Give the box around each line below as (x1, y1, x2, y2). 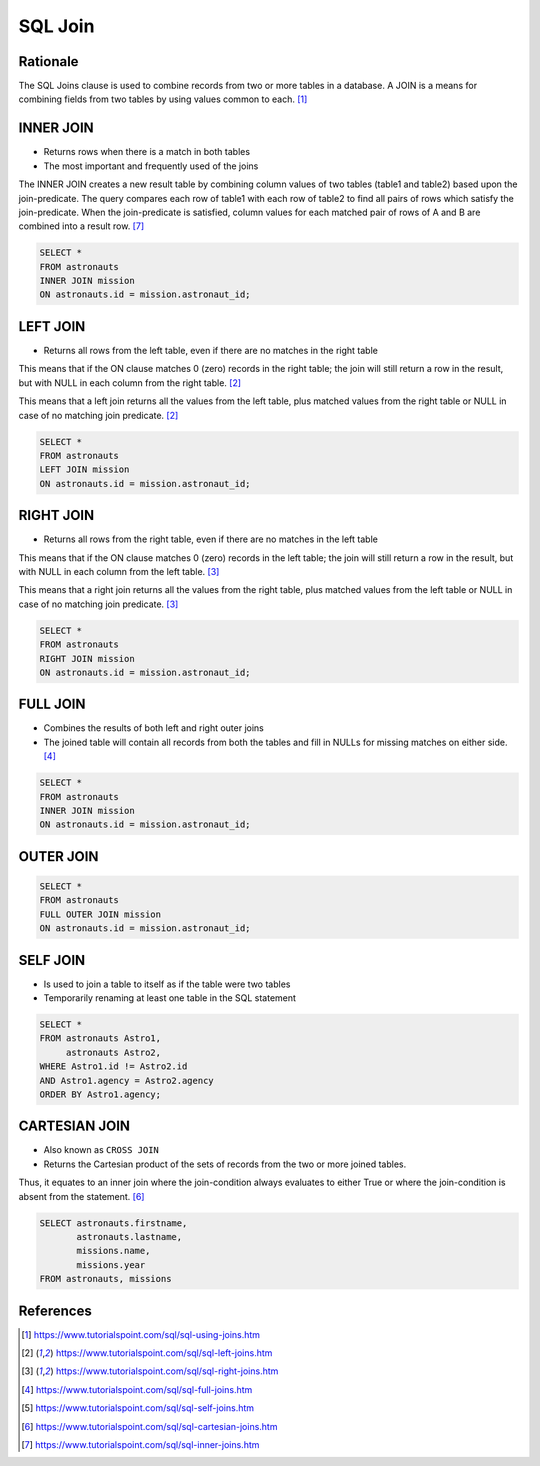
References (18, 1302, 92, 1319)
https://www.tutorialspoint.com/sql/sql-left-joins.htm (55, 1347, 273, 1359)
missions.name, (76, 1245, 151, 1257)
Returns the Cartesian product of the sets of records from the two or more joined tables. (43, 1158, 407, 1170)
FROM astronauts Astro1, (39, 1033, 162, 1044)
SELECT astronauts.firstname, (39, 1217, 188, 1229)
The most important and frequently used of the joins (43, 160, 259, 172)
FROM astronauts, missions (39, 1273, 172, 1285)
